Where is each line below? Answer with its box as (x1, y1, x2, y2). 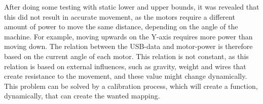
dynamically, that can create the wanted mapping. (4, 90, 160, 101)
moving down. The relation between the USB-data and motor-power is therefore (4, 41, 253, 51)
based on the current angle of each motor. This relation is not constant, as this (4, 50, 249, 61)
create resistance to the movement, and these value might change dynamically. (4, 71, 247, 81)
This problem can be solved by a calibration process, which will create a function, (4, 80, 258, 91)
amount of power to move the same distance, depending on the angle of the (4, 21, 238, 32)
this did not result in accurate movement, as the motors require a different (4, 11, 235, 22)
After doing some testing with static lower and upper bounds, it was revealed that (4, 2, 259, 12)
